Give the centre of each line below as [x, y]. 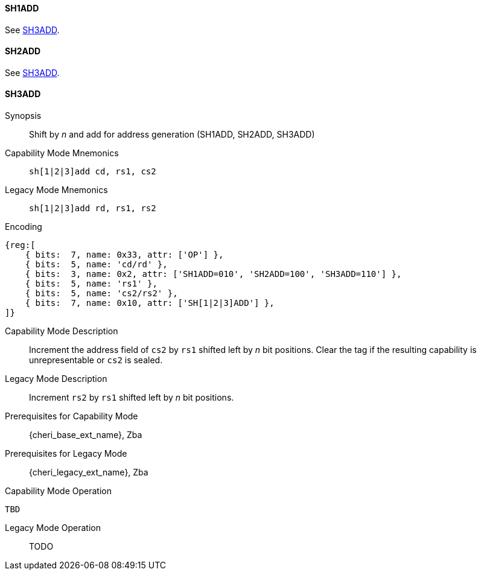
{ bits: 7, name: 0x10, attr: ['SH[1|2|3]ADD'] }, [150, 303]
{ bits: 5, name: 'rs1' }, [91, 284]
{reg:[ [20, 245]
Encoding [24, 227]
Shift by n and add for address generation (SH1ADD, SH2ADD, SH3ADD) [172, 135]
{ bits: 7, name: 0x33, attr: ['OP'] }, [124, 255]
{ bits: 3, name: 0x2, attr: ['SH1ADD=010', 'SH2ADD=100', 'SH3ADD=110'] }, [213, 274]
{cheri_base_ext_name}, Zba [86, 435]
